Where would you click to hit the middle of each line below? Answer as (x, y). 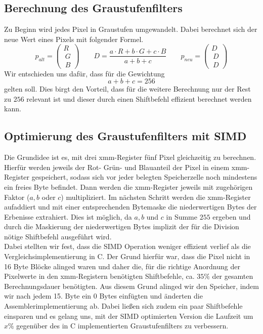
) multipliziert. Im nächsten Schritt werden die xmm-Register (156, 197)
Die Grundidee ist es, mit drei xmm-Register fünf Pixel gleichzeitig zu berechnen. (130, 157)
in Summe (182, 216)
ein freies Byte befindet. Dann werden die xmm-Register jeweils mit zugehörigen (128, 186)
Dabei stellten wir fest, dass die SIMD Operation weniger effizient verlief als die (127, 246)
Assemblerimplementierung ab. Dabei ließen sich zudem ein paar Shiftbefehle (123, 306)
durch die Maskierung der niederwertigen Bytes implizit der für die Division (122, 226)
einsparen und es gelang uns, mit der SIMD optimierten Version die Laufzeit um (129, 316)
